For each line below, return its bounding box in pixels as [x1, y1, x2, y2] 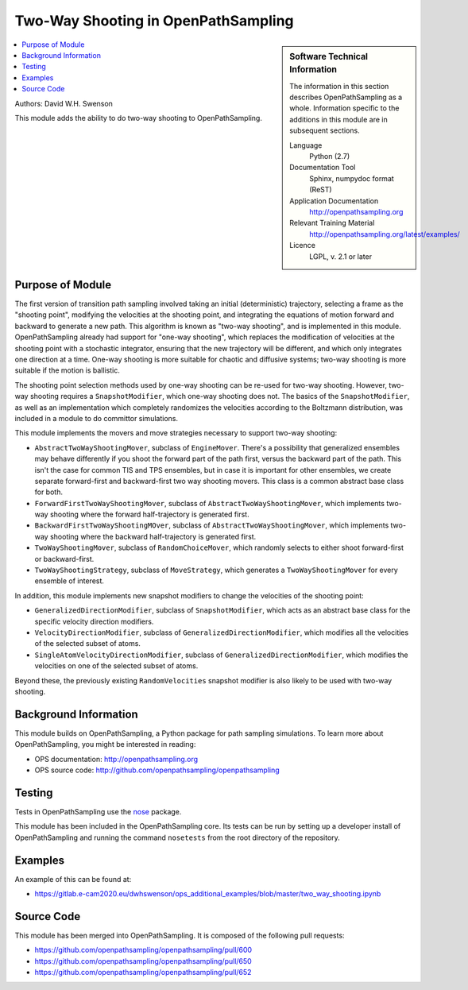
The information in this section [289, 81, 389, 91]
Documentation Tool [289, 163, 356, 172]
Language [289, 140, 323, 150]
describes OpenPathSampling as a [289, 92, 403, 102]
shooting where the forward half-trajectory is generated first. [49, 509, 249, 520]
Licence [289, 241, 315, 250]
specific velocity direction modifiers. [34, 617, 154, 626]
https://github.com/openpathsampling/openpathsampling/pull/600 [34, 946, 253, 955]
